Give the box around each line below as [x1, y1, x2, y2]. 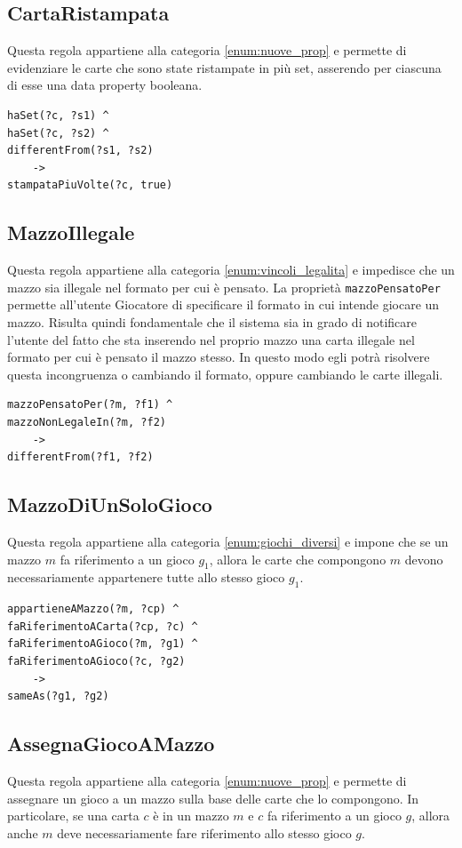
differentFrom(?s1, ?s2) [7, 144, 154, 157]
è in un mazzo [153, 806, 229, 825]
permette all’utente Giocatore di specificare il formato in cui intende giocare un [7, 295, 440, 314]
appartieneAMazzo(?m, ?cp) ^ [7, 603, 179, 616]
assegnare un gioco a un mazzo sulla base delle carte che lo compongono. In [7, 788, 419, 807]
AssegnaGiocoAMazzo [7, 730, 215, 757]
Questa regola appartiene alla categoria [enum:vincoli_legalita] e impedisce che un [7, 260, 455, 279]
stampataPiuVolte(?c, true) [7, 179, 173, 192]
